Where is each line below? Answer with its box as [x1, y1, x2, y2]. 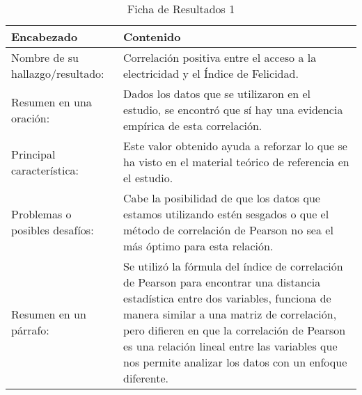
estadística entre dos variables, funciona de [123, 290, 331, 306]
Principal [11, 145, 56, 162]
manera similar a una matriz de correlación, [123, 306, 337, 322]
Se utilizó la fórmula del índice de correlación [123, 258, 343, 274]
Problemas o [11, 206, 72, 222]
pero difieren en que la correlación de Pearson [123, 322, 346, 338]
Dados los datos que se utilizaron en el [123, 86, 311, 102]
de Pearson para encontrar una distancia [123, 274, 321, 290]
